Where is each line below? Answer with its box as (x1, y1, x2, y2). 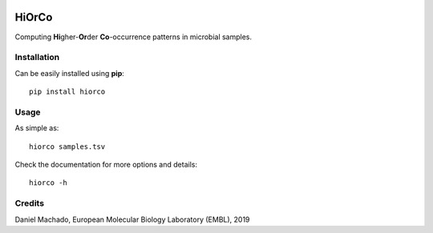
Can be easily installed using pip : (14, 68, 124, 78)
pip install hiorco (29, 87, 106, 96)
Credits (14, 198, 44, 209)
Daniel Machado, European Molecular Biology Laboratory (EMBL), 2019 (14, 215, 250, 224)
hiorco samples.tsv (29, 142, 106, 151)
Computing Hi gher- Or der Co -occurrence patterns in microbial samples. (14, 32, 253, 42)
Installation (14, 52, 60, 63)
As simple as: (14, 123, 59, 133)
